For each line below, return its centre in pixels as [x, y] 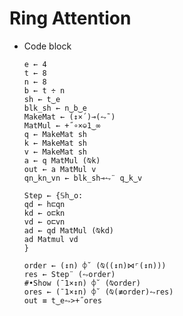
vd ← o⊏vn [44, 222]
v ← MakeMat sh [55, 152]
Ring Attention [70, 18]
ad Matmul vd [51, 239]
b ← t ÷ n [44, 90]
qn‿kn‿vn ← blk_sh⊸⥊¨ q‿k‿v [83, 178]
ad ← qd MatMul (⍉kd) [68, 230]
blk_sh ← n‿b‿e [55, 108]
